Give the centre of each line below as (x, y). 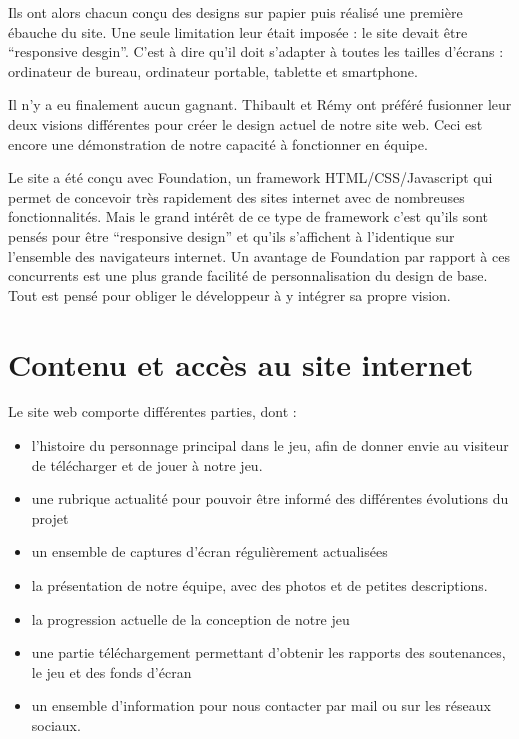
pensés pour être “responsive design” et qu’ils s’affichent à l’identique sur (231, 235)
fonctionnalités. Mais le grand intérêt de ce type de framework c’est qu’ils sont (248, 216)
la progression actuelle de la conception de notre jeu (190, 618)
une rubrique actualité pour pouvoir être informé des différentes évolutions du (270, 498)
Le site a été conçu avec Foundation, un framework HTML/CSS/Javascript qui (250, 177)
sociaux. (56, 724)
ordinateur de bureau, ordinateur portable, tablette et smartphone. (213, 70)
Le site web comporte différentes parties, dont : (152, 411)
